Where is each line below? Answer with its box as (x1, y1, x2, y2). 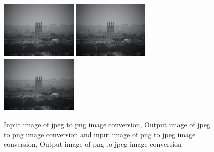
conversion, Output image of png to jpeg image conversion (4, 139, 182, 149)
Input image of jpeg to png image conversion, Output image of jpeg (4, 119, 210, 130)
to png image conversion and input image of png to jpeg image (4, 129, 196, 139)
